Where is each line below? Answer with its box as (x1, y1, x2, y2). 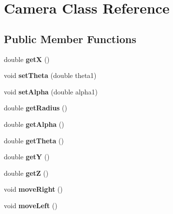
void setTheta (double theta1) (4, 70, 97, 80)
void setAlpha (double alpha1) (4, 86, 98, 96)
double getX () (4, 54, 50, 64)
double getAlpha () (4, 119, 64, 129)
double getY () (4, 152, 50, 162)
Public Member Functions (4, 31, 136, 46)
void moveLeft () (4, 200, 58, 210)
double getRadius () (4, 103, 67, 113)
